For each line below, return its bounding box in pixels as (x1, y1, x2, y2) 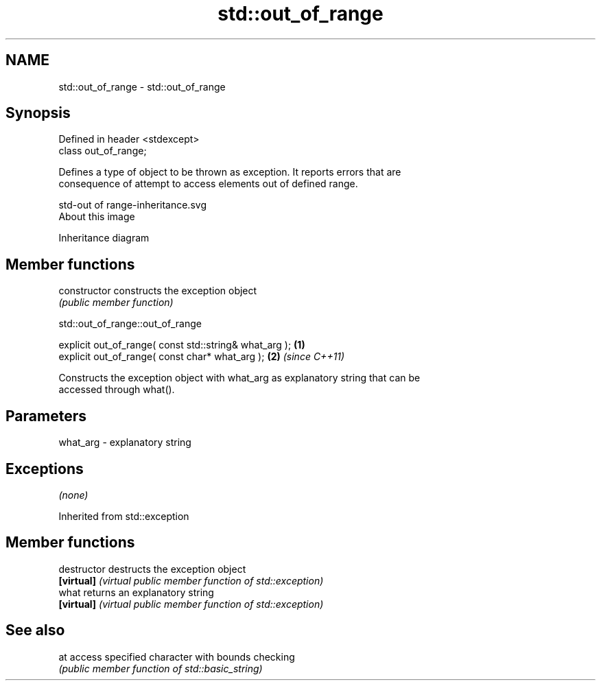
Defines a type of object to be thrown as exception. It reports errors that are (58, 166, 401, 178)
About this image (58, 211, 135, 223)
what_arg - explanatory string (58, 436, 191, 449)
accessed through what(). (58, 383, 175, 396)
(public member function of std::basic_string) (58, 662, 263, 674)
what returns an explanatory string (58, 586, 214, 598)
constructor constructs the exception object (58, 285, 257, 297)
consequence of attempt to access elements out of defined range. (58, 178, 358, 190)
